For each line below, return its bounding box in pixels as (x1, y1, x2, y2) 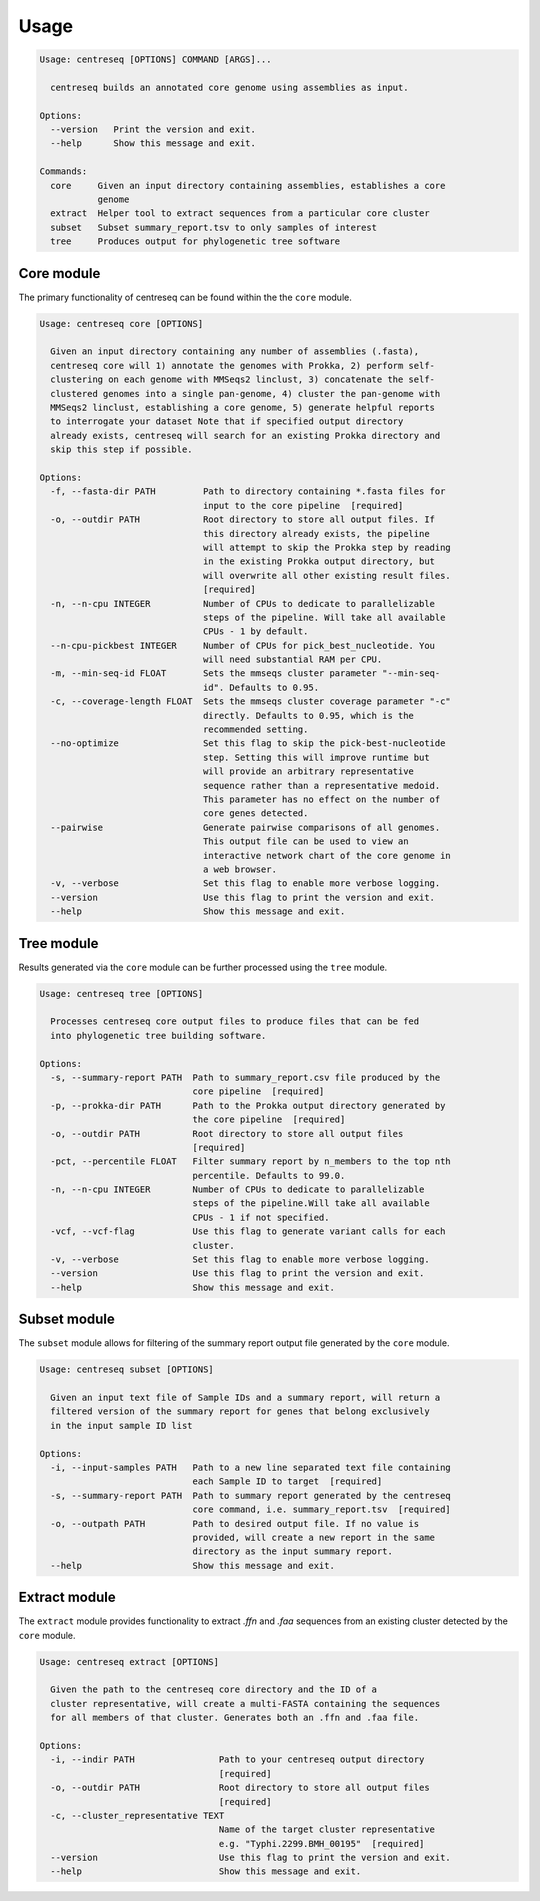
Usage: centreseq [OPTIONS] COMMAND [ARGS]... (39, 54, 272, 65)
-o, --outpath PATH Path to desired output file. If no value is (50, 1518, 420, 1529)
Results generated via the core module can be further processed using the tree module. (18, 961, 388, 973)
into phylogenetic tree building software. (50, 1030, 267, 1041)
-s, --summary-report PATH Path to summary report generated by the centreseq (50, 1490, 452, 1501)
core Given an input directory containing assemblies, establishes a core (50, 180, 446, 191)
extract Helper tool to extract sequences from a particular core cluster (50, 208, 430, 219)
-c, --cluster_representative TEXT (50, 1810, 225, 1821)
